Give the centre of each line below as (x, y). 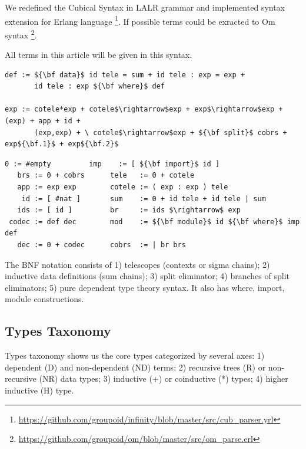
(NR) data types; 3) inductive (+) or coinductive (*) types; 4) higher (164, 378)
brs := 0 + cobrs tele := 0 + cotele (106, 176)
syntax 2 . (21, 34)
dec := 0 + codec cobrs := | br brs (102, 245)
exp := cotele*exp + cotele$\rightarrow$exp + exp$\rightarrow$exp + (144, 109)
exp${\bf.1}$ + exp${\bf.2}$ (62, 144)
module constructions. (44, 299)
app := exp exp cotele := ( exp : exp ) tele (123, 187)
